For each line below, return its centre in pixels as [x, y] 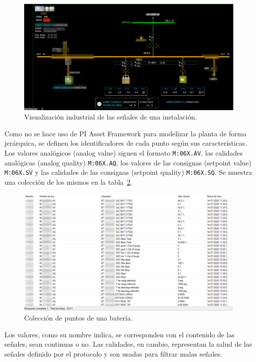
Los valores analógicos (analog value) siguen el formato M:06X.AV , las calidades [124, 153]
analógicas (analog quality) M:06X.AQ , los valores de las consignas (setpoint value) [128, 162]
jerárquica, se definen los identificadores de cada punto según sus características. [126, 143]
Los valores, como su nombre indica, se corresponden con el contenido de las [120, 334]
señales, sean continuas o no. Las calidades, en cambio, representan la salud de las [128, 344]
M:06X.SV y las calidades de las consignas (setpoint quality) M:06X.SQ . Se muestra [128, 172]
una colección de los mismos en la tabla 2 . [69, 182]
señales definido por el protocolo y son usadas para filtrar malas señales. [113, 353]
